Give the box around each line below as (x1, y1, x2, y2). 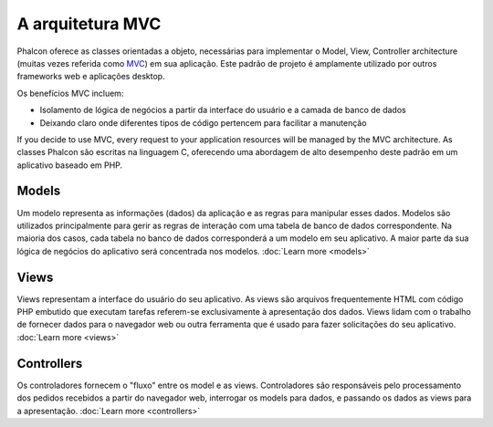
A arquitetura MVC (16, 14, 162, 34)
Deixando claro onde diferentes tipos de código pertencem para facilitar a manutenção (39, 117, 367, 128)
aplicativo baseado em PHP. (16, 160, 123, 171)
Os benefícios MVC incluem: (16, 88, 124, 99)
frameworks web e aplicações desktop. (16, 71, 165, 82)
